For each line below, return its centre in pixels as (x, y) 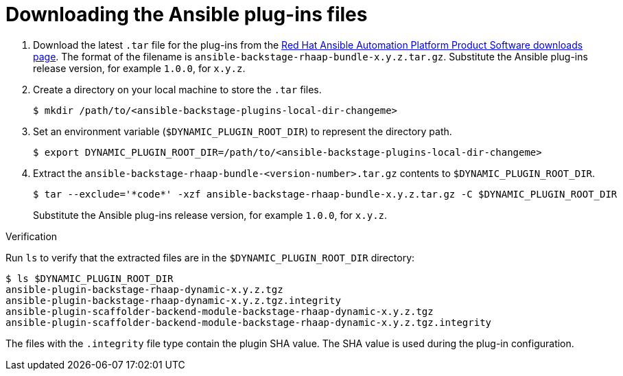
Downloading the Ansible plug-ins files (187, 14)
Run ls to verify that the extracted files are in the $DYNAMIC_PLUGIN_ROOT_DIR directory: (210, 257)
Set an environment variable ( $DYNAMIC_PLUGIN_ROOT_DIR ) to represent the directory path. (243, 131)
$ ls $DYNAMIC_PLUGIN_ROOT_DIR (90, 278)
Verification (32, 236)
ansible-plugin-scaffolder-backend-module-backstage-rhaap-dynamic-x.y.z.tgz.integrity (249, 322)
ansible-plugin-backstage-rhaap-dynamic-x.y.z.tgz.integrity (173, 300)
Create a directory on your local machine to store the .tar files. (177, 89)
